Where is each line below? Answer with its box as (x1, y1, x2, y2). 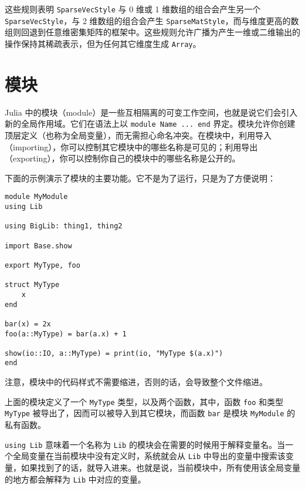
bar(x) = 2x (5, 319, 51, 328)
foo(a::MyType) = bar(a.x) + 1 (5, 329, 127, 338)
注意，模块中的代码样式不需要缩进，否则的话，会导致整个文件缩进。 (5, 376, 267, 388)
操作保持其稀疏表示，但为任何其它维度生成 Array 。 (5, 37, 201, 49)
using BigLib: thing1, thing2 (5, 222, 123, 231)
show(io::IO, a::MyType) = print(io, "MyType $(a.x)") (5, 349, 223, 358)
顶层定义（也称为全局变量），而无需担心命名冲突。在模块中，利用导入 (5, 129, 272, 141)
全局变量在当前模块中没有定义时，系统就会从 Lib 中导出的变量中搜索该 (12, 450, 286, 462)
